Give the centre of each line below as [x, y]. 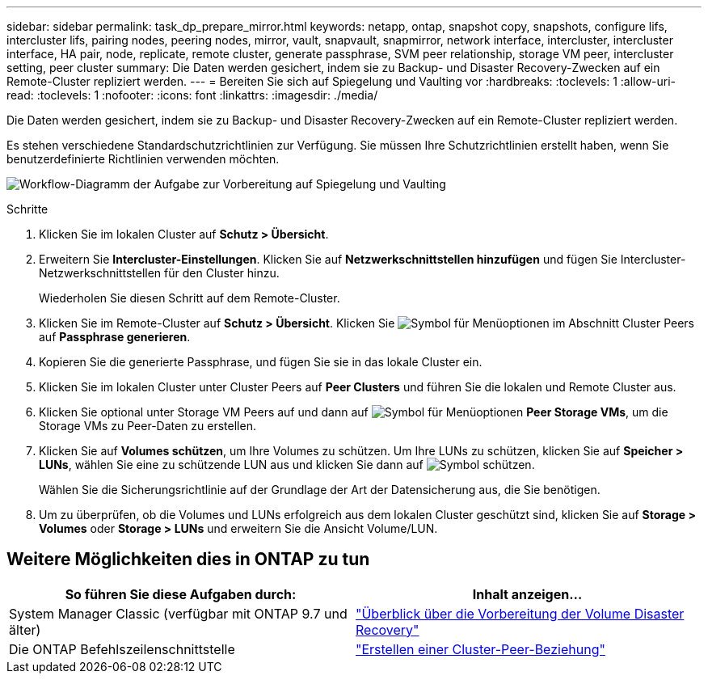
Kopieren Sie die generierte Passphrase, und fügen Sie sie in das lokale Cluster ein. [261, 362]
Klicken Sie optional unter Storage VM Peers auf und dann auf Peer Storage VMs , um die [354, 412]
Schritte [27, 209]
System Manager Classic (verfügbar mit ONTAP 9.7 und [178, 613]
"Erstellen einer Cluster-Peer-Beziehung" [480, 649]
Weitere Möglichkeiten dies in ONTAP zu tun [188, 560]
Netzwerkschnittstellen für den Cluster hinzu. [159, 273]
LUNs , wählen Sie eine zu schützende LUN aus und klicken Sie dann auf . [287, 465]
